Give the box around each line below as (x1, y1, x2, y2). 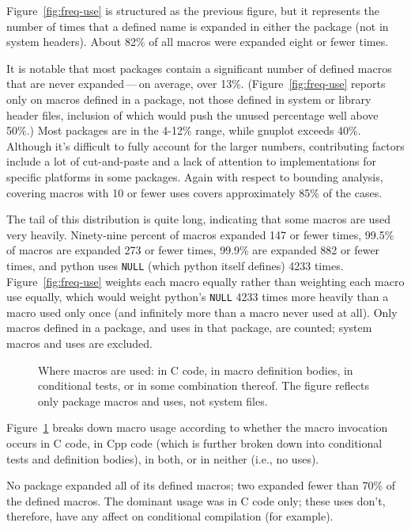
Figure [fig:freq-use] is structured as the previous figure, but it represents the (6, 2, 380, 18)
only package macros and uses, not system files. (38, 392, 268, 409)
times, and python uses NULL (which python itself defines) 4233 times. (6, 257, 344, 273)
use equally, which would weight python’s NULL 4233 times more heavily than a (6, 288, 389, 305)
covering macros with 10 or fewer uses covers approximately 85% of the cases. (6, 184, 383, 200)
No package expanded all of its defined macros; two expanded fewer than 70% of (6, 477, 396, 494)
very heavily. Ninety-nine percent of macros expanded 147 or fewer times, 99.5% (6, 226, 394, 242)
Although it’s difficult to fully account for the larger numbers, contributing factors (6, 137, 405, 154)
